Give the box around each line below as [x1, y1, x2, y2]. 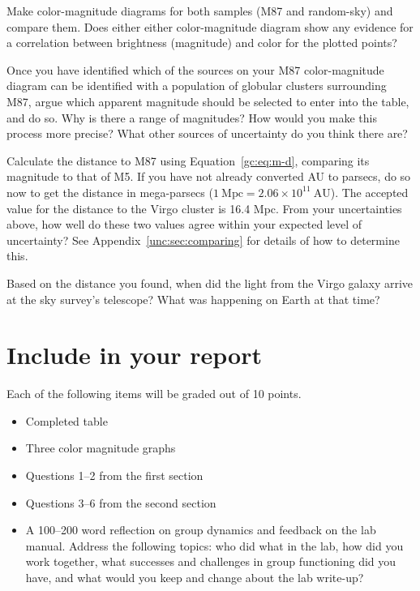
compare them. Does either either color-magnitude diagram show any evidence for [6, 18, 414, 35]
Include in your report [6, 338, 262, 371]
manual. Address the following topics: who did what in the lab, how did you [25, 537, 404, 554]
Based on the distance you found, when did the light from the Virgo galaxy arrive [6, 274, 414, 291]
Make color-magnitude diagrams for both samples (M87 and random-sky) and [6, 2, 393, 19]
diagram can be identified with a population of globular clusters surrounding [6, 77, 387, 94]
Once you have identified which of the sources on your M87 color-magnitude [6, 61, 384, 78]
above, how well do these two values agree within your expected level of [6, 216, 362, 233]
